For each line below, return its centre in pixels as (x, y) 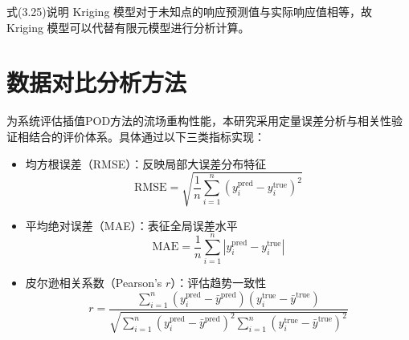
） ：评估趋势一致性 (219, 283)
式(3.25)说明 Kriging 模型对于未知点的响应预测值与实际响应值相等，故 (190, 11)
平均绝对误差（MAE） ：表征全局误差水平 (131, 225)
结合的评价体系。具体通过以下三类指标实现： (147, 136)
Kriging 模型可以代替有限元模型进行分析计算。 (128, 27)
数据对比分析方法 (97, 82)
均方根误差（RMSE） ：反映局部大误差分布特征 (146, 163)
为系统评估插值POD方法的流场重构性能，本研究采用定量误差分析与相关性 (199, 121)
